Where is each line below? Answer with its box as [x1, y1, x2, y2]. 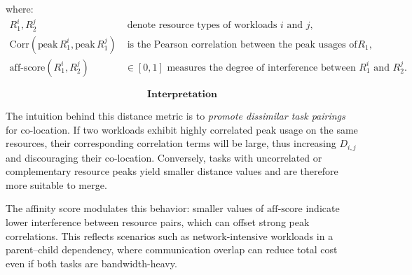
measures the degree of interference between [167, 62, 356, 73]
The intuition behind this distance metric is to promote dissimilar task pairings [6, 108, 345, 122]
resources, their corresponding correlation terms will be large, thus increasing [6, 136, 336, 150]
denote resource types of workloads [127, 20, 277, 31]
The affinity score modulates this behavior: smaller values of [6, 201, 264, 216]
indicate [305, 201, 340, 216]
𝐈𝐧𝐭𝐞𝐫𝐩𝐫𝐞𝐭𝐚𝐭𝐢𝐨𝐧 [146, 89, 218, 99]
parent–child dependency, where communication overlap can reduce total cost [6, 242, 338, 257]
